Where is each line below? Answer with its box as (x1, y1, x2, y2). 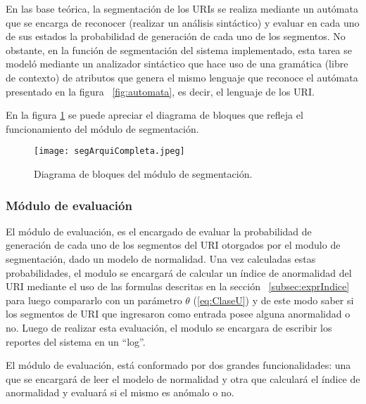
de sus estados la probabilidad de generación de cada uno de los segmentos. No (6, 29, 346, 44)
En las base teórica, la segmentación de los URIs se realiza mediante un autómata (6, 1, 358, 15)
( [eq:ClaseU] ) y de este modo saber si (193, 292, 354, 307)
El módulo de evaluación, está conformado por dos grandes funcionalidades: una (6, 358, 351, 372)
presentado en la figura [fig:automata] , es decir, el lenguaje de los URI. (6, 84, 315, 98)
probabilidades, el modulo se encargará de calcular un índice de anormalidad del (6, 265, 352, 280)
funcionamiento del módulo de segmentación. (6, 121, 199, 136)
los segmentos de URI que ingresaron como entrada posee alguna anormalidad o (6, 306, 351, 321)
